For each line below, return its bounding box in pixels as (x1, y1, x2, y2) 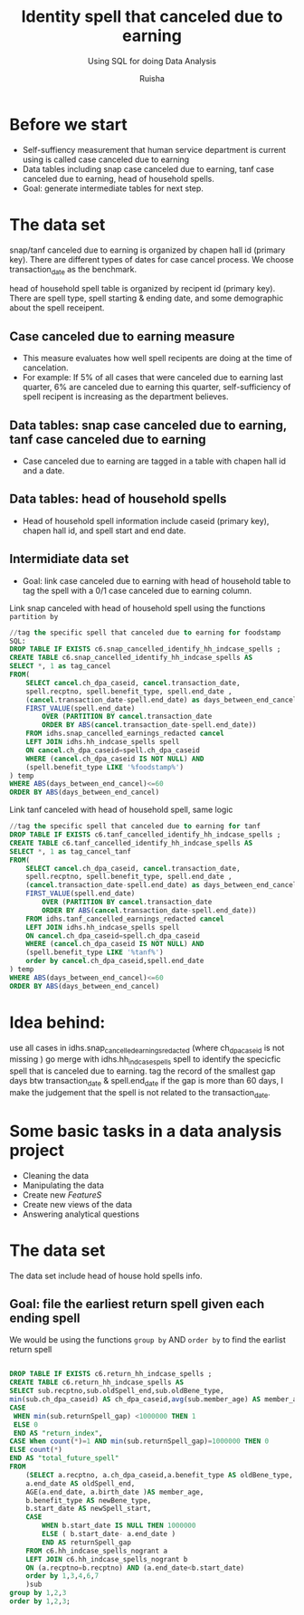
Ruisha (138, 72, 166, 83)
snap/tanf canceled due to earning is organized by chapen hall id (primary (9, 244, 286, 255)
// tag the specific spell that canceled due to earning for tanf (9, 822, 261, 831)
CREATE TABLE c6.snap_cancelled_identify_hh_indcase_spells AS (9, 654, 253, 663)
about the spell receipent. (9, 302, 105, 313)
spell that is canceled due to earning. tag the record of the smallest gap (9, 1066, 276, 1076)
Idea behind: (9, 1012, 106, 1033)
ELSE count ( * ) (9, 1446, 63, 1455)
